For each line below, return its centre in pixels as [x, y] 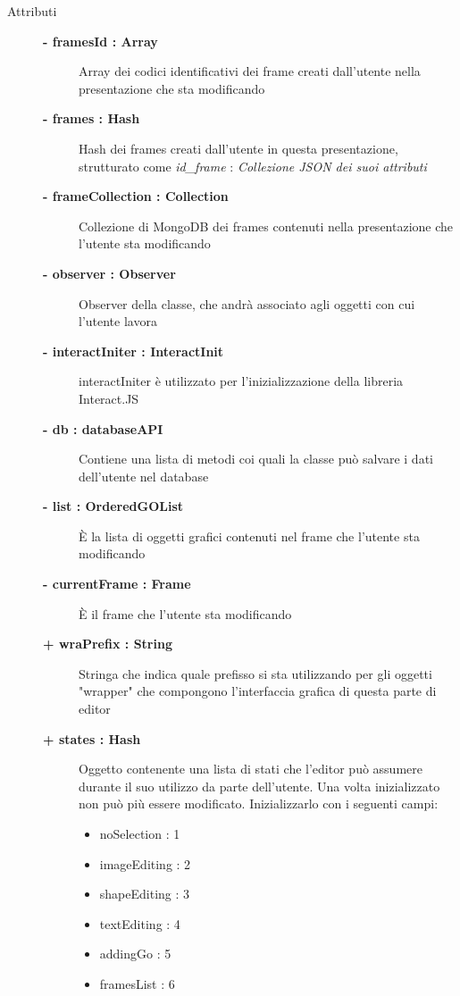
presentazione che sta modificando [172, 88]
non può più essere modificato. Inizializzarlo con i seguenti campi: [259, 803]
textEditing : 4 [140, 923]
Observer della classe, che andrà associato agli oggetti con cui [247, 303]
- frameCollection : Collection [136, 196]
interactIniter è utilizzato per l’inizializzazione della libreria [241, 381]
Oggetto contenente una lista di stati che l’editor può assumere [251, 769]
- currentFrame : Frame [117, 584]
